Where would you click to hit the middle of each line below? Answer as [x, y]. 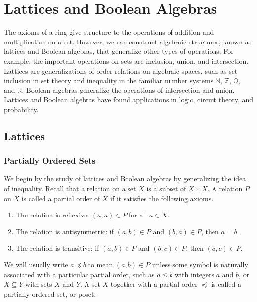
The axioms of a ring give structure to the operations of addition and [109, 32]
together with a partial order [154, 284]
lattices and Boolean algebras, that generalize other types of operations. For [119, 51]
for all [138, 215]
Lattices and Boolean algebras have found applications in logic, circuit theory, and [128, 100]
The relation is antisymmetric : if [64, 231]
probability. [21, 109]
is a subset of [166, 189]
